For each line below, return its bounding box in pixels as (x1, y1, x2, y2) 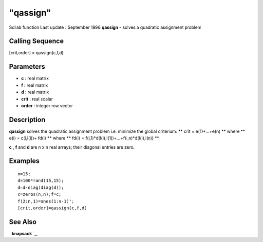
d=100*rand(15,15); (18, 178, 64, 183)
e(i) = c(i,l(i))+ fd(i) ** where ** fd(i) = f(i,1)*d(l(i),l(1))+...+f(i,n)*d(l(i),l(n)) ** (9, 135, 159, 141)
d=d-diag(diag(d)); (18, 184, 64, 190)
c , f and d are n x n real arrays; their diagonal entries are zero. (9, 144, 135, 150)
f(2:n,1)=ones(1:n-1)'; (18, 198, 75, 204)
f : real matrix (21, 82, 48, 88)
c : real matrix (21, 76, 49, 81)
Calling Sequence (9, 37, 64, 45)
